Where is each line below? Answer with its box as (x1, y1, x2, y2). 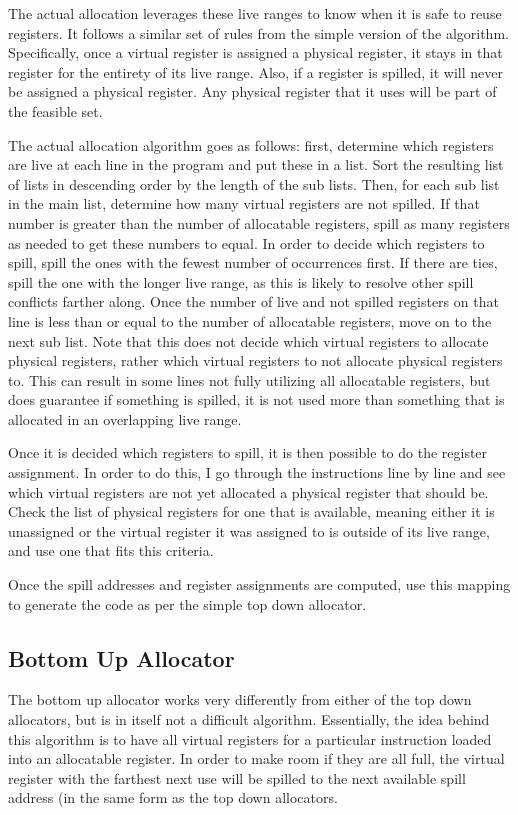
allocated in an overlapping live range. (8, 408, 242, 429)
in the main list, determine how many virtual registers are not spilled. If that (8, 193, 480, 214)
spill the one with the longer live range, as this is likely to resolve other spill (8, 271, 474, 292)
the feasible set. (8, 100, 103, 121)
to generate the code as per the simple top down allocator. (8, 593, 367, 614)
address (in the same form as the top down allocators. (8, 787, 338, 808)
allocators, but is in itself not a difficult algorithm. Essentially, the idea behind (8, 709, 490, 730)
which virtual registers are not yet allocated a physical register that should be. (8, 481, 489, 502)
